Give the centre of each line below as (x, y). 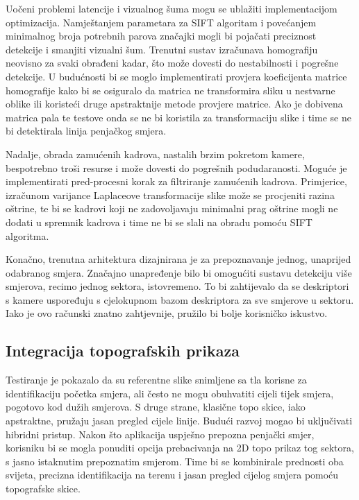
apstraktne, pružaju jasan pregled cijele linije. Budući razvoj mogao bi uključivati (179, 421)
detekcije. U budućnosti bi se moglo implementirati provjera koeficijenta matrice (176, 76)
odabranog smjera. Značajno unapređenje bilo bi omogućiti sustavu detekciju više (179, 272)
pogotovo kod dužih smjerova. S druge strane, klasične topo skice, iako (156, 407)
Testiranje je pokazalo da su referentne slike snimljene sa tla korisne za (156, 380)
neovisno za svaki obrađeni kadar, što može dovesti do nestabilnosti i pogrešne (172, 63)
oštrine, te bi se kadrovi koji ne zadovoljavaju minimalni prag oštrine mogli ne (172, 208)
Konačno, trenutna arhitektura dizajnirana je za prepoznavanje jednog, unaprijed (178, 259)
